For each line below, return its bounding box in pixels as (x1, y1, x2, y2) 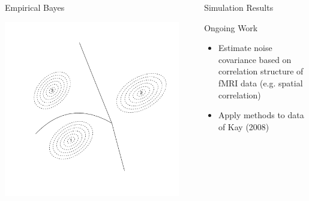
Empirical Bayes (5, 1, 65, 13)
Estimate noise (218, 41, 272, 54)
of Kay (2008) (218, 120, 269, 133)
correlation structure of (218, 65, 304, 77)
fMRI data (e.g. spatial (218, 76, 303, 89)
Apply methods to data (218, 109, 304, 121)
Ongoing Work (204, 21, 258, 34)
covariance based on (218, 53, 292, 65)
